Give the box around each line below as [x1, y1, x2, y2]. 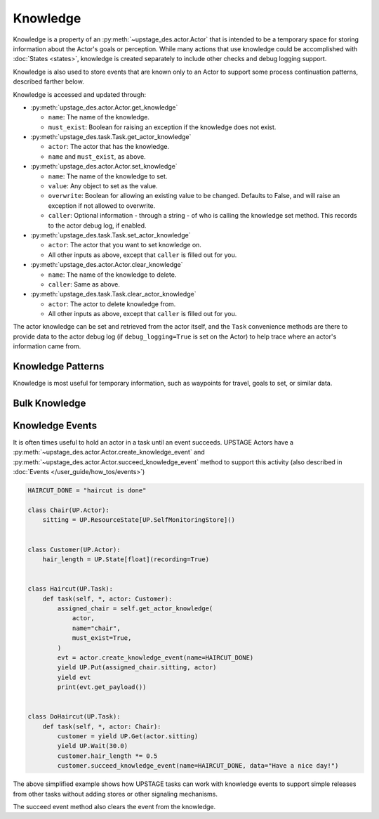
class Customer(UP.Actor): [27, 545, 121, 553]
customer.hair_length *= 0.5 [57, 752, 158, 760]
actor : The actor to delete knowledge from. [48, 299, 176, 308]
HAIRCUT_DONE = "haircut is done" [27, 487, 147, 494]
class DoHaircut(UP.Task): [27, 713, 121, 721]
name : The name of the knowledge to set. [48, 172, 168, 181]
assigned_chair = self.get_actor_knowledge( [57, 604, 213, 612]
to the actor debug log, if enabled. [48, 221, 147, 230]
